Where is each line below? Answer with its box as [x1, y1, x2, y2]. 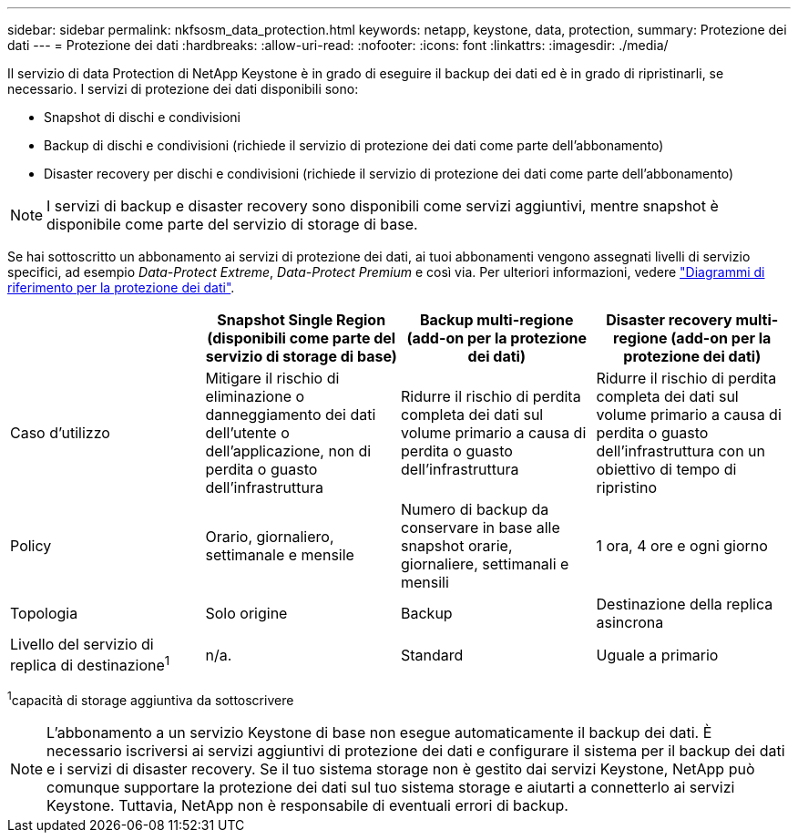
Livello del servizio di [10, 635, 154, 653]
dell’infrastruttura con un [596, 442, 766, 460]
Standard [401, 645, 464, 664]
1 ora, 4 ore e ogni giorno [596, 537, 768, 555]
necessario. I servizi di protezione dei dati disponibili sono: [7, 81, 359, 97]
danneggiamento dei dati [205, 405, 376, 424]
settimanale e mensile [205, 546, 354, 564]
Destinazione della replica [596, 595, 773, 613]
